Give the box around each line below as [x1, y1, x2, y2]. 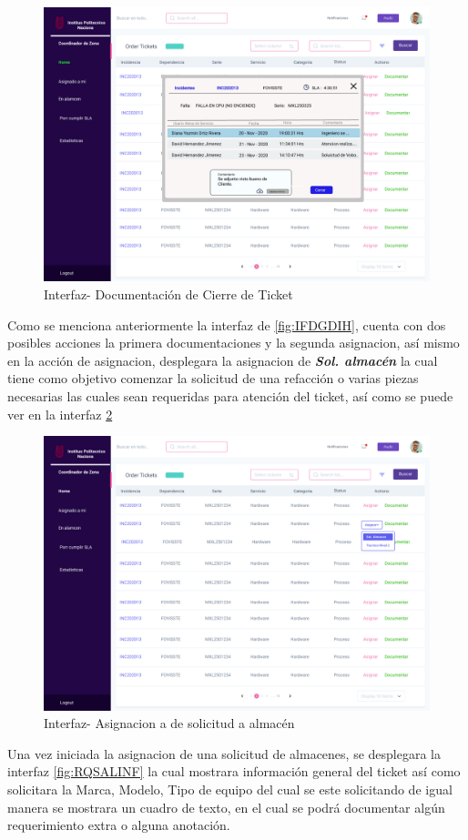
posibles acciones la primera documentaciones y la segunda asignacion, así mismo [7, 333, 460, 352]
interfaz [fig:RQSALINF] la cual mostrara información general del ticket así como [7, 762, 461, 781]
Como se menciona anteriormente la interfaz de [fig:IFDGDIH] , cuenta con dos [7, 315, 446, 334]
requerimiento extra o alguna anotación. [7, 815, 230, 835]
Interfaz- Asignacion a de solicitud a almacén [44, 713, 295, 733]
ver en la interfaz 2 [7, 404, 113, 423]
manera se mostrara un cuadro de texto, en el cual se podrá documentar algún [7, 797, 445, 816]
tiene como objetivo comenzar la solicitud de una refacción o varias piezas [7, 369, 419, 388]
